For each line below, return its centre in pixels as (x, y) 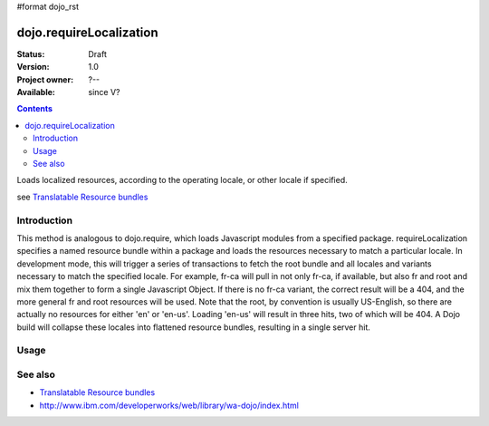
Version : (33, 67)
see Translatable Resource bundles (82, 197)
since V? (104, 92)
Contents (35, 109)
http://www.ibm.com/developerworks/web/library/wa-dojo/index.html (169, 405)
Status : (31, 53)
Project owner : (45, 79)
